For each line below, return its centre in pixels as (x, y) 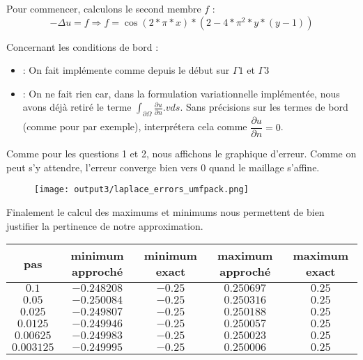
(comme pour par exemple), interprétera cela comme (135, 126)
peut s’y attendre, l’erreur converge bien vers (102, 167)
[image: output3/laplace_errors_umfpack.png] (141, 190)
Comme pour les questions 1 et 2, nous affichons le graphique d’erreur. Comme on (181, 154)
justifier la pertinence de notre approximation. (105, 225)
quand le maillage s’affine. (264, 167)
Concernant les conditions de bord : (83, 46)
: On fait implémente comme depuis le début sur (126, 70)
